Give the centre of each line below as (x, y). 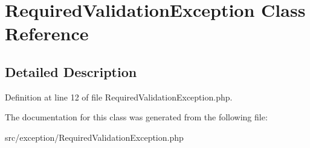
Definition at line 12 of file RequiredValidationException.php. (119, 97)
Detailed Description (71, 71)
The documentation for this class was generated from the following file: (136, 117)
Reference (47, 33)
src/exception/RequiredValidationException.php (94, 137)
